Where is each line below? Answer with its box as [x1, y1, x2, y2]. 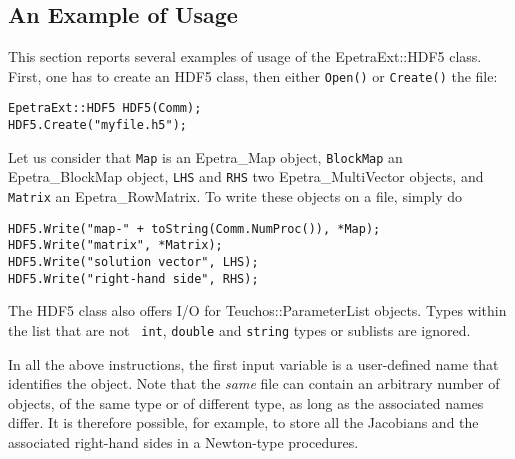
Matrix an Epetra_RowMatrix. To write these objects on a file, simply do [8, 186, 462, 207]
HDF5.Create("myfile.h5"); [8, 118, 187, 133]
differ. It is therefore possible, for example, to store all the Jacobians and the [8, 412, 479, 433]
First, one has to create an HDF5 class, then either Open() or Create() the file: [8, 65, 498, 86]
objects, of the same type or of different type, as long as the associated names [8, 392, 484, 413]
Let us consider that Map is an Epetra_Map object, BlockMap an [8, 146, 403, 167]
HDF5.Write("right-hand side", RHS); [8, 271, 259, 286]
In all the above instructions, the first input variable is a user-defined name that [8, 353, 499, 374]
